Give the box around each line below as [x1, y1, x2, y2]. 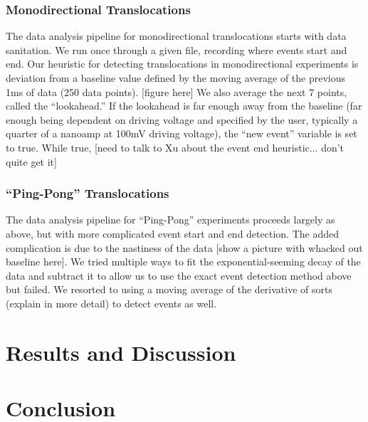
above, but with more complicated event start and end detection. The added [6, 226, 339, 241]
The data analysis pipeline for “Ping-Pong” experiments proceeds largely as [6, 212, 335, 227]
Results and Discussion [6, 337, 236, 366]
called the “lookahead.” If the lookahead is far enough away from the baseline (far [6, 98, 362, 113]
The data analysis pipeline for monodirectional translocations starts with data [6, 28, 347, 43]
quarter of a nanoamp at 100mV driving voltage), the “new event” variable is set [6, 126, 357, 141]
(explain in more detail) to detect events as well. [6, 295, 217, 310]
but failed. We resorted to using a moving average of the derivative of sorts [6, 282, 332, 297]
